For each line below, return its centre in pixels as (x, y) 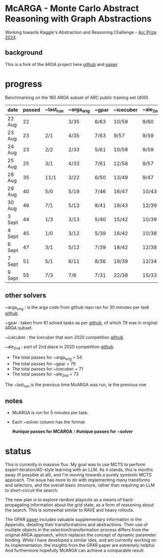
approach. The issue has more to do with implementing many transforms (78, 480)
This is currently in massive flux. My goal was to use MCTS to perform (75, 465)
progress (24, 84)
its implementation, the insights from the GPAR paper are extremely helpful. (80, 545)
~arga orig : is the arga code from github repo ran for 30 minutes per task (77, 308)
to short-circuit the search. (32, 490)
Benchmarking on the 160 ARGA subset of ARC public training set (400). (77, 97)
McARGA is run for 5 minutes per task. (50, 413)
